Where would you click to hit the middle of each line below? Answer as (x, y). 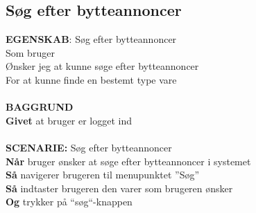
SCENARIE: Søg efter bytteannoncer (89, 147)
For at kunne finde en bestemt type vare (91, 79)
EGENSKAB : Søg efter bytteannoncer (91, 39)
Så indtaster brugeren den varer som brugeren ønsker (119, 188)
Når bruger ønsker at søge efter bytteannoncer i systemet (128, 161)
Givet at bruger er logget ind (69, 120)
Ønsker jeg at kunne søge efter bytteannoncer (102, 66)
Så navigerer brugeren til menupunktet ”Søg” (103, 175)
